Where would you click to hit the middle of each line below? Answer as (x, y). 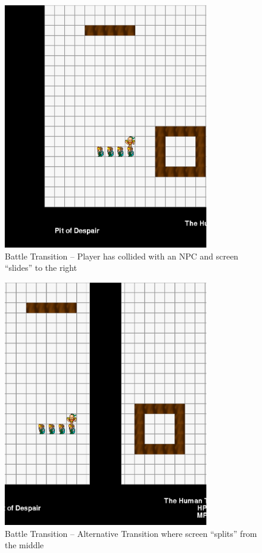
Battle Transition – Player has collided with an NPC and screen (122, 256)
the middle (24, 545)
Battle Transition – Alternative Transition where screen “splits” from (131, 533)
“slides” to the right (41, 268)
